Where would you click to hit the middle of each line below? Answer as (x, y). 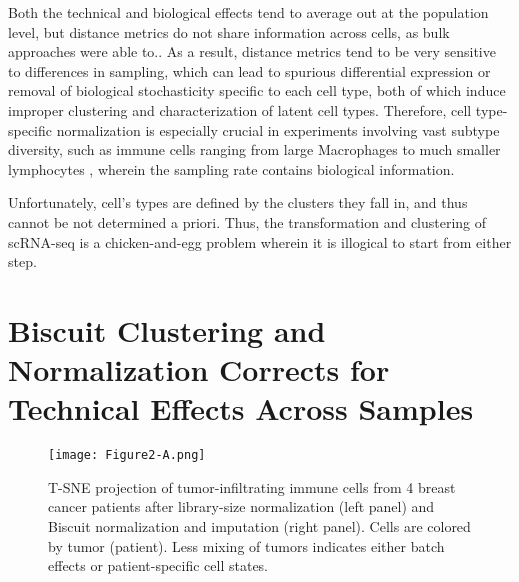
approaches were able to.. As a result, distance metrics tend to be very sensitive (252, 51)
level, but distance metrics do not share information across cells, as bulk (229, 31)
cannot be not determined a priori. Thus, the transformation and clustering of (247, 221)
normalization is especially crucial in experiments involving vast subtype (278, 129)
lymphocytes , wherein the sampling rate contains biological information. (231, 168)
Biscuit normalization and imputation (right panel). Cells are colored (259, 526)
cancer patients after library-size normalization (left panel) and (241, 506)
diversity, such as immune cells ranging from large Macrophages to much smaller (254, 149)
